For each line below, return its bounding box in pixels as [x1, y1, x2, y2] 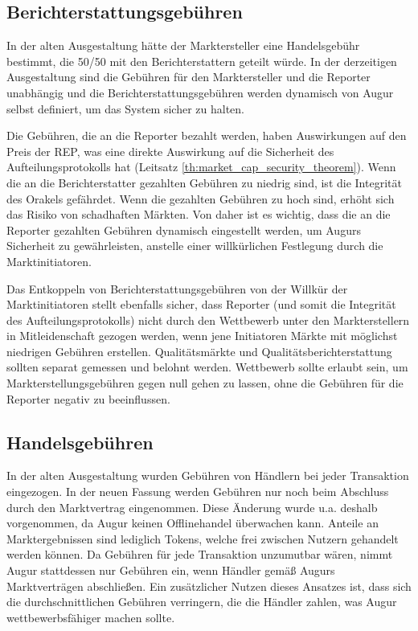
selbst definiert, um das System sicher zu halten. [6, 100, 245, 117]
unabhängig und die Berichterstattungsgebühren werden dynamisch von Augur [6, 84, 394, 100]
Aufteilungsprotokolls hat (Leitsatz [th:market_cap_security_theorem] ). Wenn [6, 158, 396, 175]
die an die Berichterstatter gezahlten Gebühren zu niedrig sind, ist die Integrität [6, 174, 402, 191]
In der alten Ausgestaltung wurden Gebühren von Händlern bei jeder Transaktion [6, 467, 409, 484]
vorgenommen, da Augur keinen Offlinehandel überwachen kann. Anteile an [6, 514, 379, 531]
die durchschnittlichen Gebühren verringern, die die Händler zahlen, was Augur [6, 593, 397, 610]
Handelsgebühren [6, 429, 154, 454]
